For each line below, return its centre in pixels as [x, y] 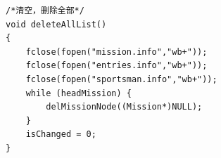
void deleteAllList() [56, 24]
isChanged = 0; [61, 134]
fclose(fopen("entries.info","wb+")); [116, 66]
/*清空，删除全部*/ [45, 11]
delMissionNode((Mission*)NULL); [124, 107]
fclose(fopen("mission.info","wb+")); [116, 52]
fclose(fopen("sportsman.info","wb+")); [121, 79]
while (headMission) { [78, 93]
